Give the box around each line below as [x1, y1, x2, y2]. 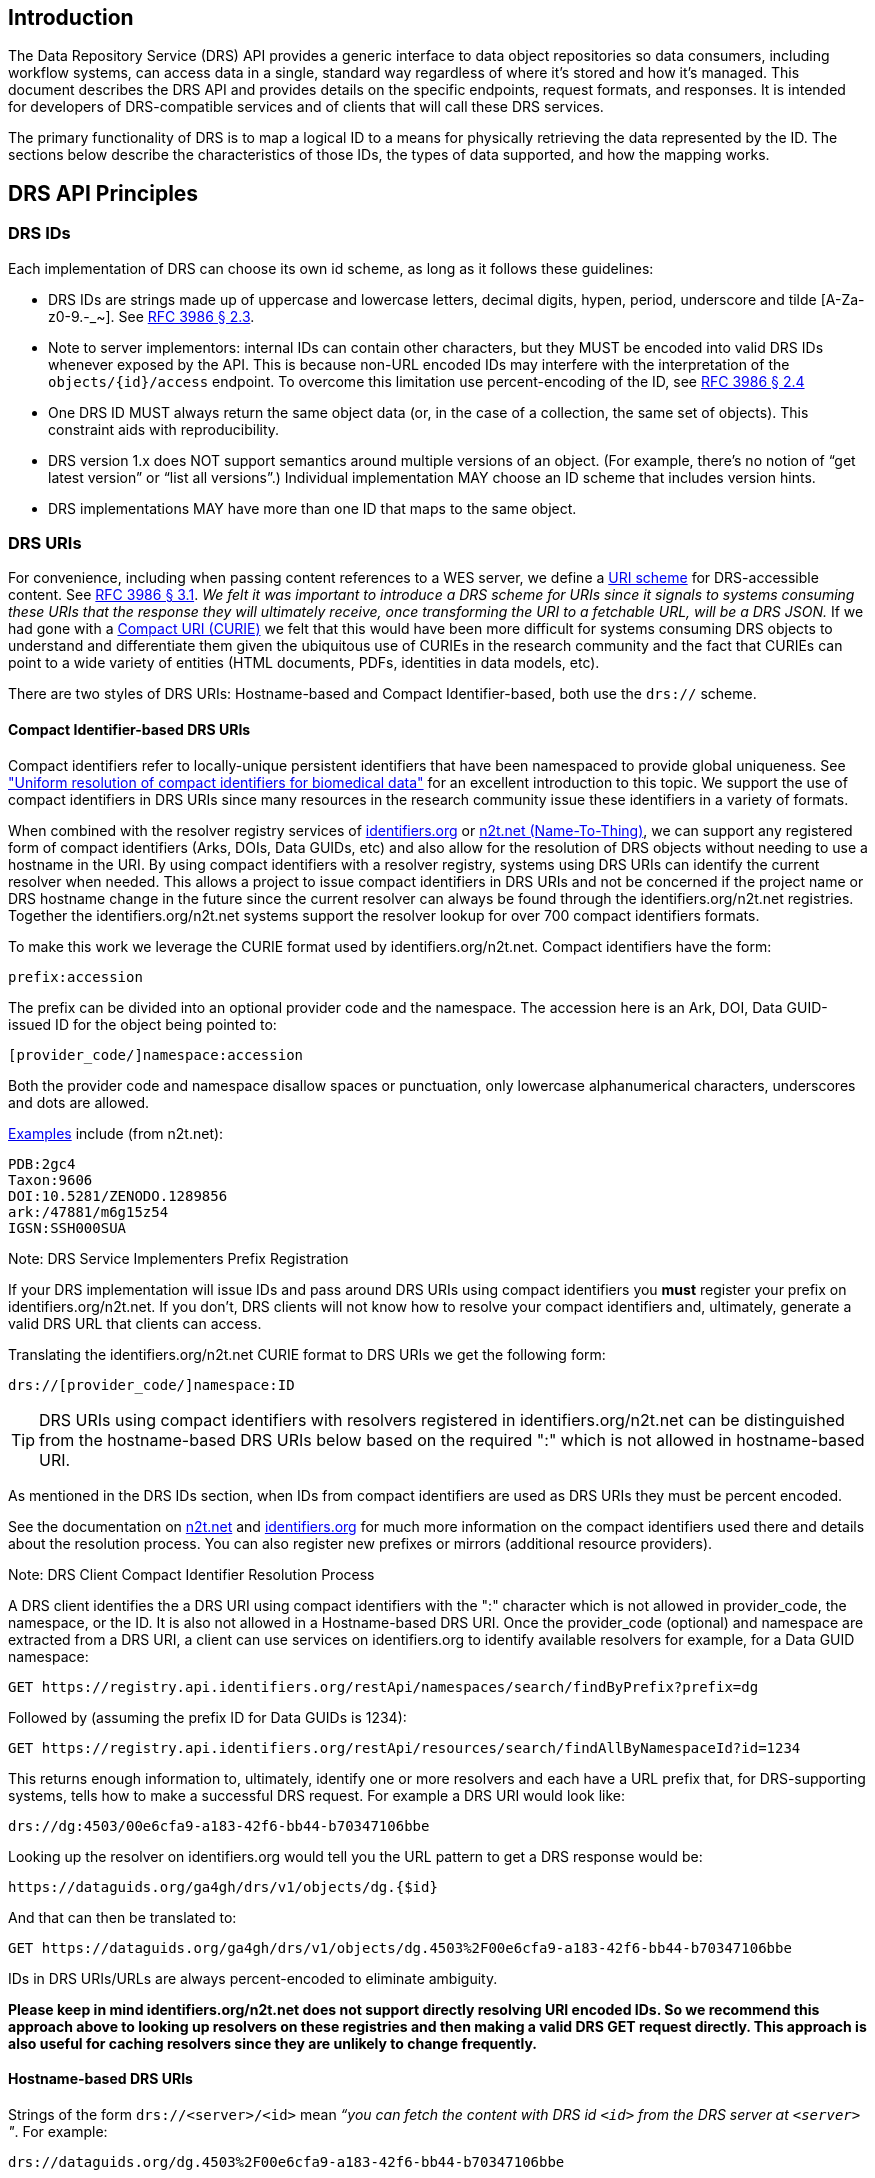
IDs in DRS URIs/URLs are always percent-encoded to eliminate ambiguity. [8, 1969, 498, 1987]
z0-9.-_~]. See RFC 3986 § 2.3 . [48, 307, 255, 325]
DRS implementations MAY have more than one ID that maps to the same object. [48, 499, 577, 517]
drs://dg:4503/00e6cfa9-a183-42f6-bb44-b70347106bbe [8, 1817, 430, 1834]
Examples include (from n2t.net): [8, 1124, 224, 1142]
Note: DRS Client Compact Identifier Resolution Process [8, 1565, 375, 1583]
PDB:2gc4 [8, 1155, 76, 1172]
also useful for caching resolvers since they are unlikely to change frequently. [8, 2034, 538, 2052]
